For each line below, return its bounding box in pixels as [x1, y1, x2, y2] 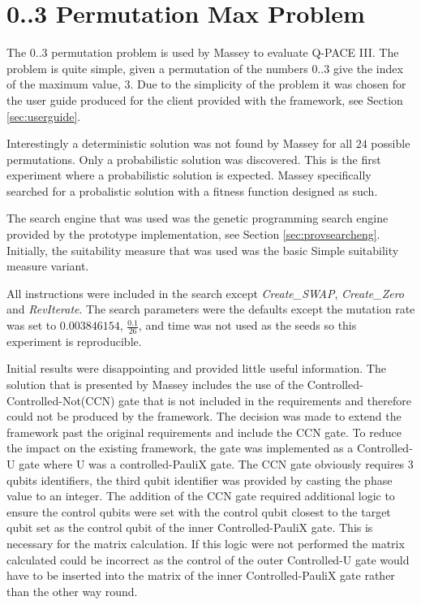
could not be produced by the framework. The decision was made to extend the [6, 408, 402, 425]
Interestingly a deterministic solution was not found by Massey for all [6, 135, 353, 152]
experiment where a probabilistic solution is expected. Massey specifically [6, 166, 372, 184]
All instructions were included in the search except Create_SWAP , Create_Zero [6, 284, 405, 301]
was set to [6, 317, 57, 334]
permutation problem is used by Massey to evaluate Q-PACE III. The [51, 44, 399, 61]
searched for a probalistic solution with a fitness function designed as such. [6, 182, 378, 199]
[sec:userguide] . [6, 107, 81, 124]
